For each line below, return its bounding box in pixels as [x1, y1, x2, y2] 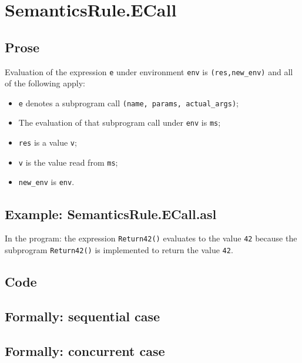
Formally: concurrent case [5, 341, 165, 359]
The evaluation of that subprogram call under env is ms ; [18, 116, 221, 129]
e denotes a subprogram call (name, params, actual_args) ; [18, 96, 239, 109]
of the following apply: [5, 77, 85, 89]
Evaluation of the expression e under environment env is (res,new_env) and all [5, 65, 293, 78]
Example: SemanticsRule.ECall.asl [5, 204, 217, 223]
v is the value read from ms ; [18, 156, 118, 168]
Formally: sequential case [5, 307, 160, 325]
